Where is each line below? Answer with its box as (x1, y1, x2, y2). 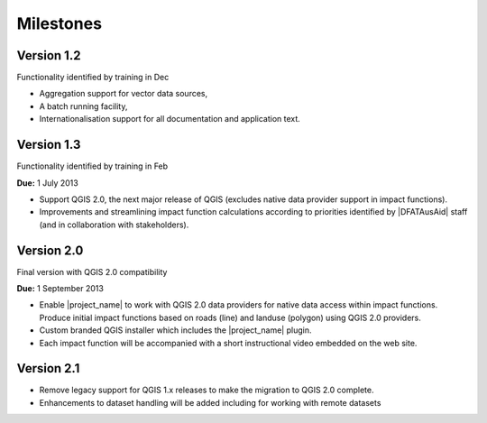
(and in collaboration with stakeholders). (39, 219, 189, 230)
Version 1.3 (16, 137, 81, 152)
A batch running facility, (39, 100, 128, 112)
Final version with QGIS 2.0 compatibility (16, 266, 168, 277)
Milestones (16, 14, 103, 33)
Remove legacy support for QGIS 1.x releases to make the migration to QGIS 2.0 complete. (39, 384, 374, 396)
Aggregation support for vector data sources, (39, 88, 208, 99)
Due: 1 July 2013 (16, 177, 78, 189)
